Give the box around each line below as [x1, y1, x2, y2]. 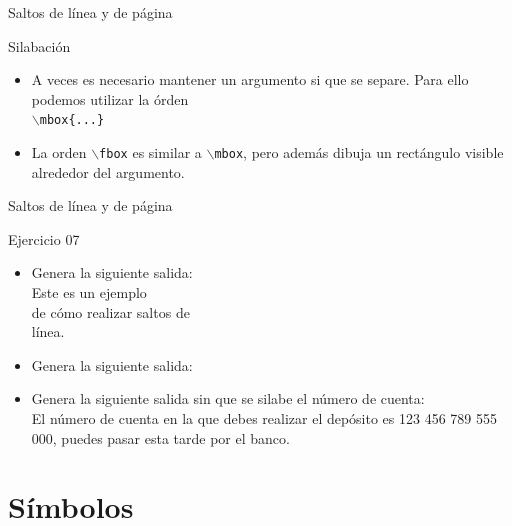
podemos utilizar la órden [31, 88, 189, 109]
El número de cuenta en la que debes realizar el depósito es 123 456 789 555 [31, 408, 498, 429]
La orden [31, 142, 87, 163]
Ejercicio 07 [8, 228, 80, 249]
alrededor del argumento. [31, 161, 185, 182]
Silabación [8, 35, 71, 56]
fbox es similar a [99, 142, 202, 163]
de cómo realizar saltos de [31, 301, 190, 322]
